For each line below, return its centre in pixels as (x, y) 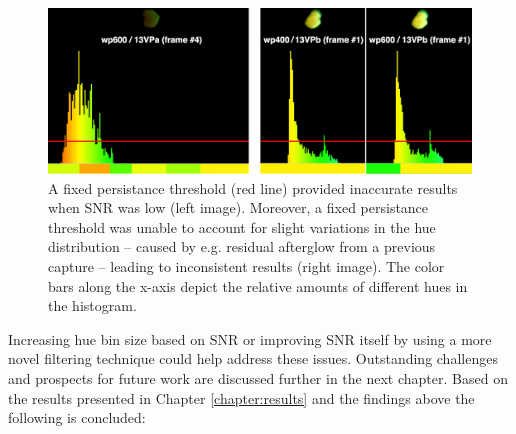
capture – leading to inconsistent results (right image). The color (246, 266)
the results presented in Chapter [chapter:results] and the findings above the (241, 397)
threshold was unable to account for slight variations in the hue (242, 226)
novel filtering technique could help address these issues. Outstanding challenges (253, 358)
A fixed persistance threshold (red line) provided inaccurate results (253, 187)
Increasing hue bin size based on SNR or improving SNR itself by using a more (250, 338)
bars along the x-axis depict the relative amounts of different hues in (258, 285)
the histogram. (92, 305)
